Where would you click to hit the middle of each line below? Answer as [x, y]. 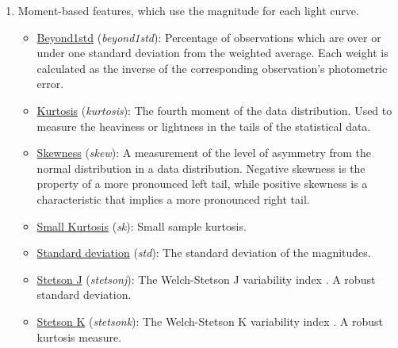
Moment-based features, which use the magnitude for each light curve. [188, 10]
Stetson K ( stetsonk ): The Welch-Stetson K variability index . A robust [210, 321]
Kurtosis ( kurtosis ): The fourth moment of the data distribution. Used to [214, 110]
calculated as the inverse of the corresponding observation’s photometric [212, 68]
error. [50, 84]
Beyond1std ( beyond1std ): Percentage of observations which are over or [209, 37]
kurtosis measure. [79, 337]
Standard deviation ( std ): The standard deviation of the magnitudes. [204, 252]
